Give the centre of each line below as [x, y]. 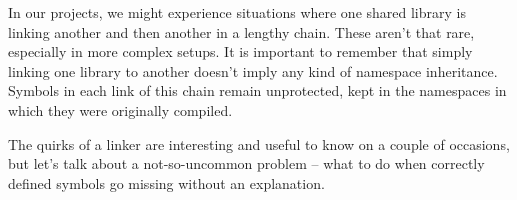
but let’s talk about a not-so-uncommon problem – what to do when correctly [246, 163]
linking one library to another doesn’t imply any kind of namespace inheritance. [253, 70]
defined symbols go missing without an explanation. [166, 182]
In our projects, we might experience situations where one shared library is [237, 12]
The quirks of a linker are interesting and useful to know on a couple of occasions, [259, 143]
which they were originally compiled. [120, 109]
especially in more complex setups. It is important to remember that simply [240, 51]
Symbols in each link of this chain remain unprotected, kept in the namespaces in [257, 90]
